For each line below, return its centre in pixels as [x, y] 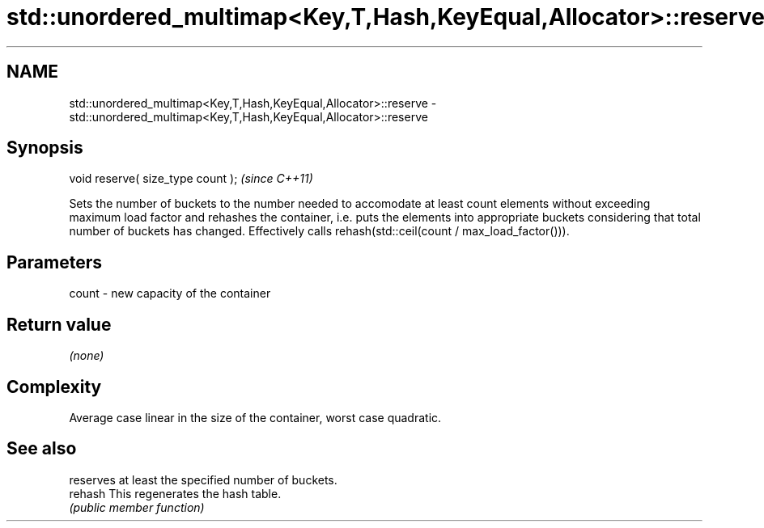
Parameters [54, 262]
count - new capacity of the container [170, 294]
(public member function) [137, 507]
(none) [87, 356]
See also [42, 449]
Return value [59, 324]
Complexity [54, 386]
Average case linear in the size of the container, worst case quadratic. [255, 417]
